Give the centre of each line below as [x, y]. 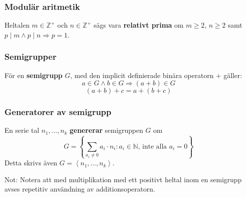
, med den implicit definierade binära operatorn [142, 75]
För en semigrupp [34, 75]
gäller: [233, 75]
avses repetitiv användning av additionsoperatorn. [80, 189]
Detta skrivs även [31, 163]
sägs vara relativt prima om [139, 25]
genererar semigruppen [106, 130]
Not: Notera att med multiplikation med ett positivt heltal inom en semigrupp [123, 179]
